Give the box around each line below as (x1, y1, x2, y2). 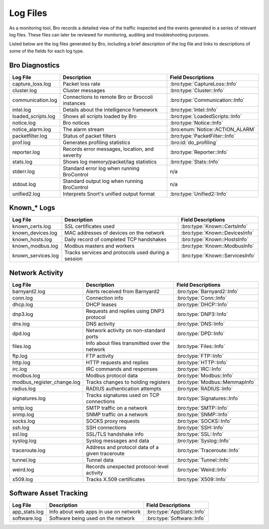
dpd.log (12, 330, 31, 337)
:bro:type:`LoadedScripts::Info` (169, 113, 242, 120)
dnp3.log (12, 311, 33, 318)
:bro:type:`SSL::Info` (176, 430, 224, 437)
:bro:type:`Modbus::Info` (176, 372, 234, 379)
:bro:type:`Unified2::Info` (169, 190, 228, 197)
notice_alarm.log (12, 126, 51, 133)
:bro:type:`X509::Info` (176, 476, 227, 483)
